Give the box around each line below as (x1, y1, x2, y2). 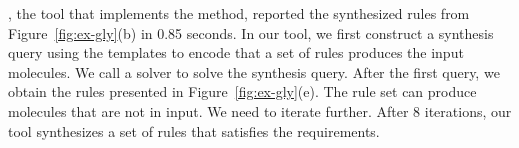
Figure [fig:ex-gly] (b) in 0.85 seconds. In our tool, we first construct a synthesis (8, 22, 494, 43)
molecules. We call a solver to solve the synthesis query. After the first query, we (8, 61, 500, 82)
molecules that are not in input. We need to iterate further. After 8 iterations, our (8, 100, 512, 121)
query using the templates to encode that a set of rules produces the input (8, 42, 464, 63)
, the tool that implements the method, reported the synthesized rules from (8, 3, 470, 23)
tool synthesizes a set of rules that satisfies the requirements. (8, 120, 380, 141)
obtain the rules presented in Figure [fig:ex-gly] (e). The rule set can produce (8, 81, 477, 102)
